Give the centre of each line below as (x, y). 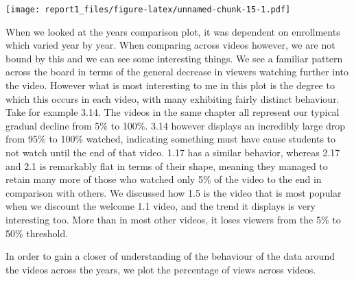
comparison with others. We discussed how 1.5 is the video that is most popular (174, 192)
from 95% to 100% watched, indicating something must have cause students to (171, 139)
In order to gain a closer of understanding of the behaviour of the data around (170, 256)
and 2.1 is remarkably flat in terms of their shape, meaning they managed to (167, 166)
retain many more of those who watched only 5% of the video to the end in (164, 179)
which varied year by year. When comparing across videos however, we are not (170, 45)
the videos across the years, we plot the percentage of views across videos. (161, 269)
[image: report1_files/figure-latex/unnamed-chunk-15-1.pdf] (148, 10)
